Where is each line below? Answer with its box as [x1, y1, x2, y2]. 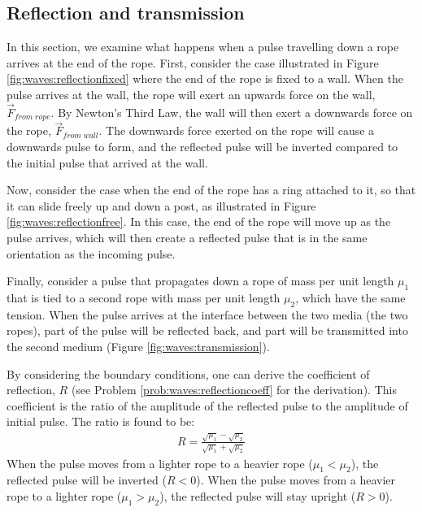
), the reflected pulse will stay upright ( [159, 488, 356, 505]
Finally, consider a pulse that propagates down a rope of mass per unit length [7, 272, 394, 289]
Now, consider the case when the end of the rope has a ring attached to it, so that [7, 181, 416, 198]
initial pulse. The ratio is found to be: [7, 413, 195, 430]
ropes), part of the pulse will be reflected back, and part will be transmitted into [7, 322, 408, 339]
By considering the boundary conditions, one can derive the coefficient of [7, 365, 370, 382]
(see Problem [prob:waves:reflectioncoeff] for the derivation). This [71, 381, 397, 398]
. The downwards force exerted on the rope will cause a [98, 122, 375, 139]
